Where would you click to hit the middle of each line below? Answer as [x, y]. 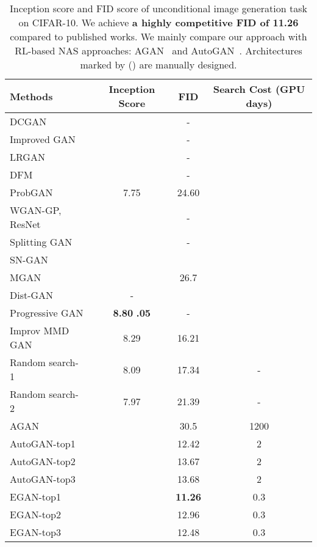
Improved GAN [43, 139]
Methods [31, 96]
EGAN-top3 [35, 532]
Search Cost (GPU [259, 89]
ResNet [25, 224]
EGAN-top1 [35, 497]
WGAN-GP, [36, 210]
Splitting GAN [41, 242]
